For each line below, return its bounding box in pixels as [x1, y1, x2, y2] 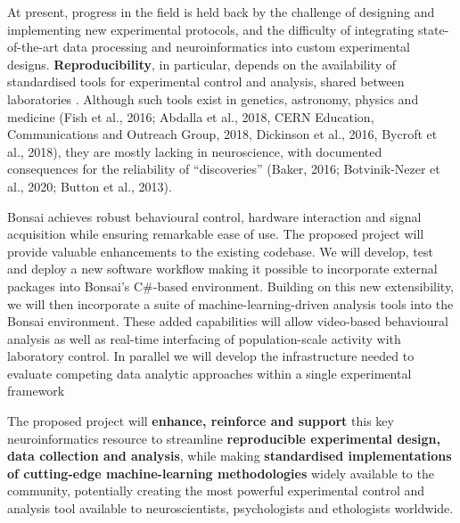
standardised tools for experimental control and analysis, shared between [7, 72, 405, 91]
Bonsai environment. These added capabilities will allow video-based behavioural [7, 312, 448, 331]
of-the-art [7, 37, 59, 56]
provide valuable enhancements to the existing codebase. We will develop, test [7, 241, 433, 260]
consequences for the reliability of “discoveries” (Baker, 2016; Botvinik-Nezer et [7, 159, 440, 178]
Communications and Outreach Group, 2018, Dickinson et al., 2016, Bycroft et [7, 125, 438, 143]
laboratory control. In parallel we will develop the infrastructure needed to [7, 347, 415, 365]
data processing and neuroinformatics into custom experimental [62, 37, 411, 56]
